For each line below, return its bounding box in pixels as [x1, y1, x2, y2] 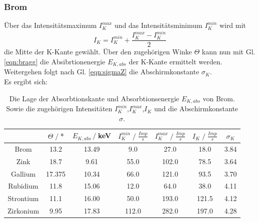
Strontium [7, 193, 39, 204]
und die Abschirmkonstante [154, 103, 238, 114]
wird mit [219, 20, 246, 30]
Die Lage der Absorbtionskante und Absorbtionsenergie [9, 93, 179, 103]
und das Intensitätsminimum [114, 20, 202, 30]
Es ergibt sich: [4, 76, 48, 87]
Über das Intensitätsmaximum [4, 20, 97, 30]
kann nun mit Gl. [201, 46, 255, 57]
